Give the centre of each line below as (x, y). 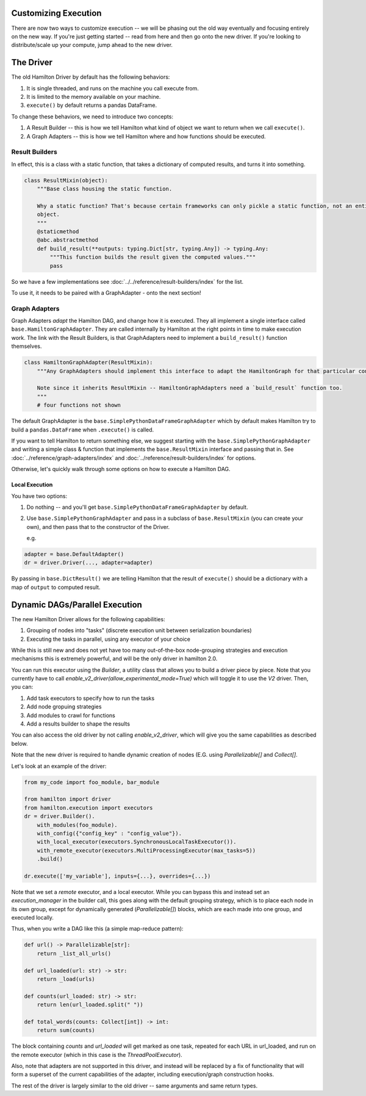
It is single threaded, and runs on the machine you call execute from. (113, 88)
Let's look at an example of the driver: (59, 766)
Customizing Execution (56, 13)
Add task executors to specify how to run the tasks (91, 698)
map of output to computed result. (56, 587)
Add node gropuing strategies (64, 707)
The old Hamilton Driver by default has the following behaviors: (91, 77)
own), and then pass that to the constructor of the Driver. (98, 527)
